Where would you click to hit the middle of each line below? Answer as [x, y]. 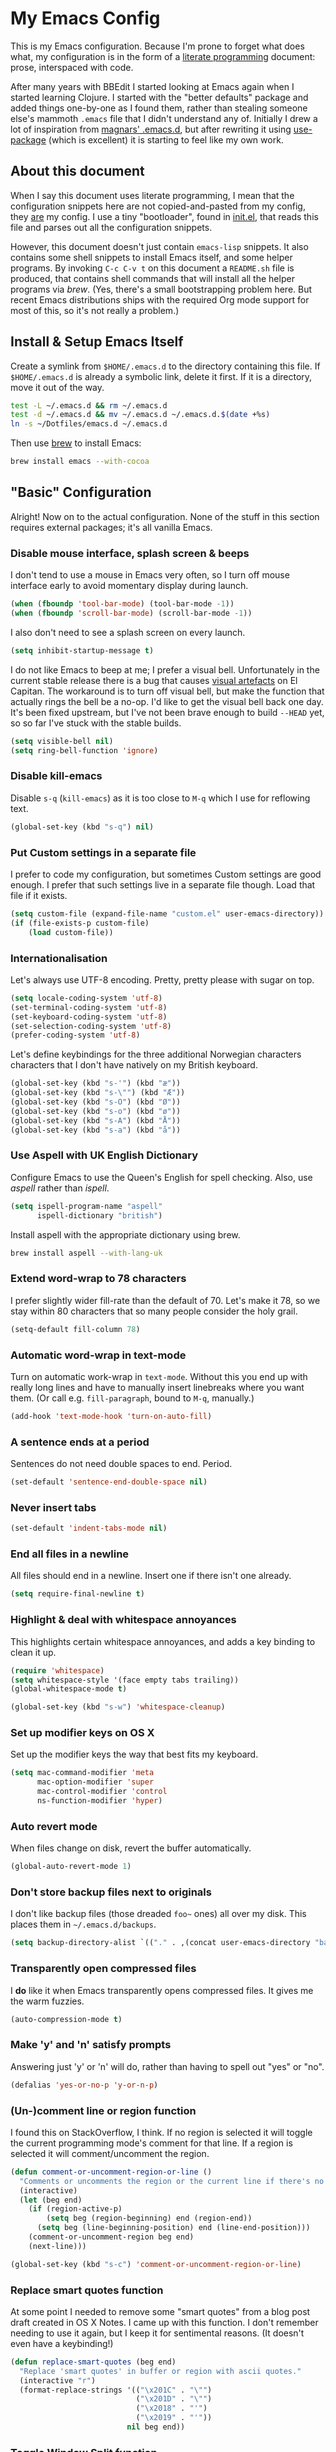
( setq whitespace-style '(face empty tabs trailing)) [125, 1680]
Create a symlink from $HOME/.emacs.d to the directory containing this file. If [165, 366]
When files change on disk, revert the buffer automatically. [131, 1848]
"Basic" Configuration [81, 492]
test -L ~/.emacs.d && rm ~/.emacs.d [89, 405]
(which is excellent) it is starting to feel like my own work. [166, 139]
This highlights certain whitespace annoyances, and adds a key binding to [163, 1641]
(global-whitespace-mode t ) [69, 1689]
